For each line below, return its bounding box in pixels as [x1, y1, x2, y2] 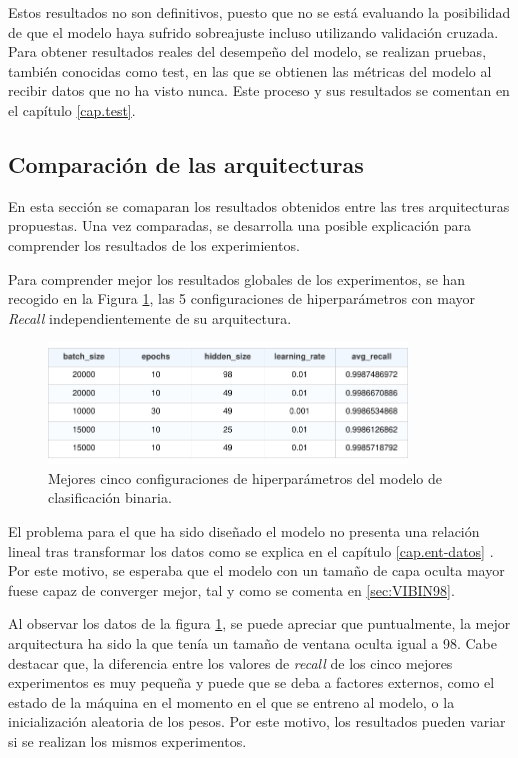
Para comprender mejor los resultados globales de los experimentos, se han [8, 268, 466, 289]
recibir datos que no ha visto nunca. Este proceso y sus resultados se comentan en [8, 80, 510, 101]
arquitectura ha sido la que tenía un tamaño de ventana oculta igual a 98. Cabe [8, 632, 498, 653]
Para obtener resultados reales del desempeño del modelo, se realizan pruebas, [8, 41, 487, 62]
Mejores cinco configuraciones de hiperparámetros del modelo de [48, 467, 442, 488]
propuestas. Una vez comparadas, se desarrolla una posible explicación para [8, 215, 472, 236]
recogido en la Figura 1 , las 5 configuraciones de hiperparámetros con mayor [8, 288, 475, 309]
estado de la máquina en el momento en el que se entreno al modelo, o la [8, 691, 455, 712]
